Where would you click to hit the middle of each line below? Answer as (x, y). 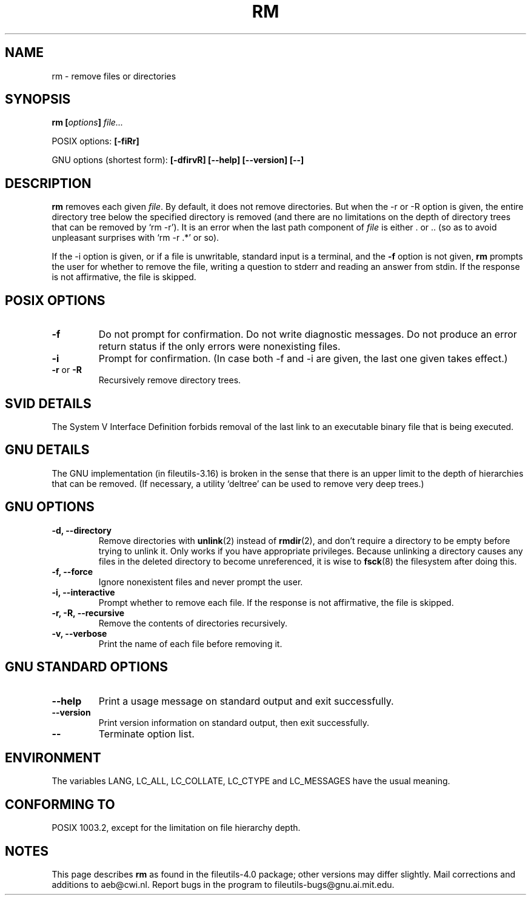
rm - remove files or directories (114, 76)
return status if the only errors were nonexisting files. (219, 347)
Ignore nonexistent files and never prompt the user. (201, 582)
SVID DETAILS (48, 403)
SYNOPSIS (38, 99)
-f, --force (72, 571)
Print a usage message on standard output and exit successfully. (246, 701)
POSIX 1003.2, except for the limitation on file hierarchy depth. (176, 828)
